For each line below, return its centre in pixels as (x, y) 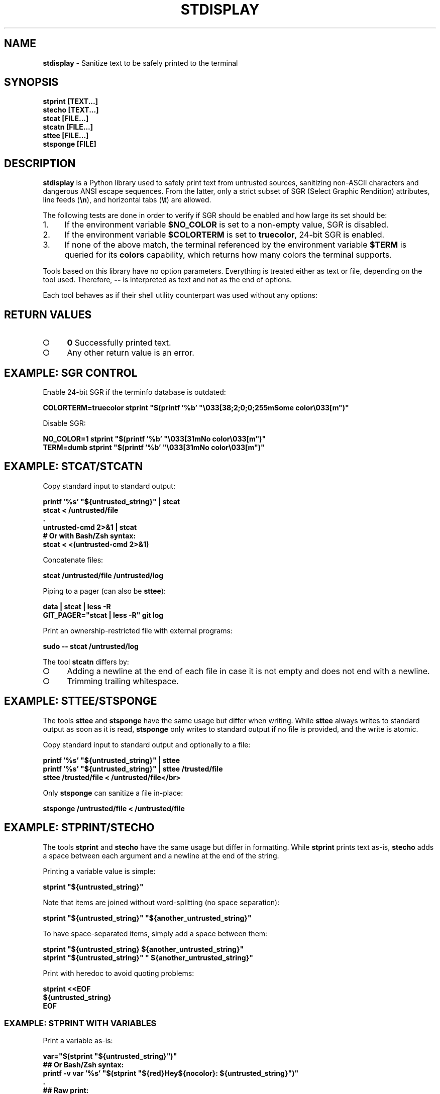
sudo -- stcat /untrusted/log (91, 646)
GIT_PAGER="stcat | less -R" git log (103, 615)
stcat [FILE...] (66, 119)
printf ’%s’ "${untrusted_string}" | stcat (112, 501)
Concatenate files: (73, 560)
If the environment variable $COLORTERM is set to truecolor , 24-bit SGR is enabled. (225, 235)
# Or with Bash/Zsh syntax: (89, 535)
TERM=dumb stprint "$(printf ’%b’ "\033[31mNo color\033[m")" (154, 447)
